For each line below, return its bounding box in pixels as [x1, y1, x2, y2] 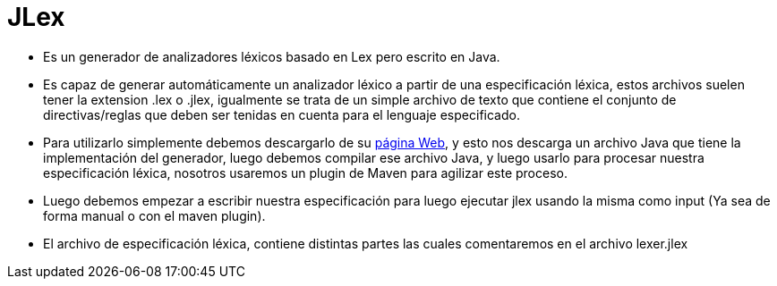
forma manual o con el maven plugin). [43, 207, 266, 223]
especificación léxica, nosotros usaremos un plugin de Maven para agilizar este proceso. [43, 164, 568, 181]
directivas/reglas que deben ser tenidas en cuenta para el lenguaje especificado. [43, 106, 520, 122]
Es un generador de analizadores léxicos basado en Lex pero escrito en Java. [43, 48, 500, 64]
